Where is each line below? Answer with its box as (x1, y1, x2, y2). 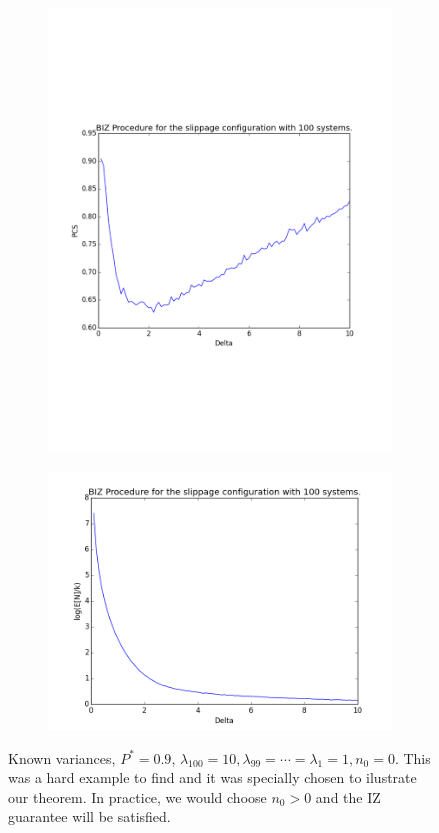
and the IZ (315, 786, 381, 807)
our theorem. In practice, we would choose (8, 786, 267, 807)
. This (394, 747, 431, 768)
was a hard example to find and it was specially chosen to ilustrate (8, 767, 417, 788)
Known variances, (8, 747, 116, 768)
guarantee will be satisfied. (8, 806, 171, 827)
